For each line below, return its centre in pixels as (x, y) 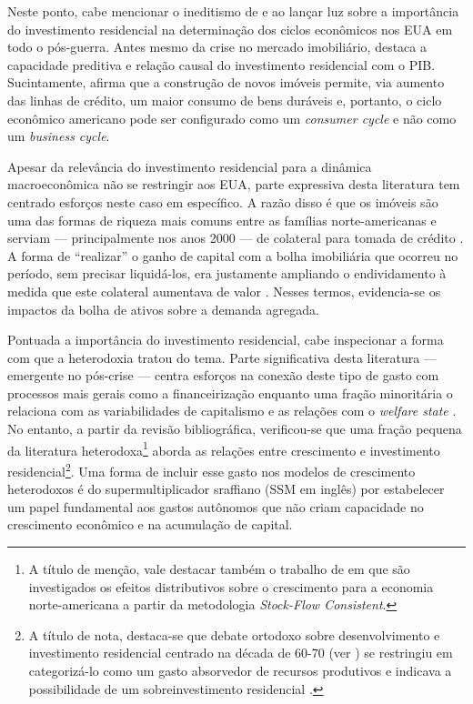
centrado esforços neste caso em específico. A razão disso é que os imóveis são (223, 201)
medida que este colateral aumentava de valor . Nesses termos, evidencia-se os (224, 291)
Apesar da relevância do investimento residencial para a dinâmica (190, 166)
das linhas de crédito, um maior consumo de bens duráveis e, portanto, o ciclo (225, 100)
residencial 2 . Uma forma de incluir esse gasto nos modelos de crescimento (211, 469)
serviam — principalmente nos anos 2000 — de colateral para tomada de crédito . (236, 238)
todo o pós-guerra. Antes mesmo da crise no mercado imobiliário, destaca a (217, 47)
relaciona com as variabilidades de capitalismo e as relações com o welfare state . (232, 411)
